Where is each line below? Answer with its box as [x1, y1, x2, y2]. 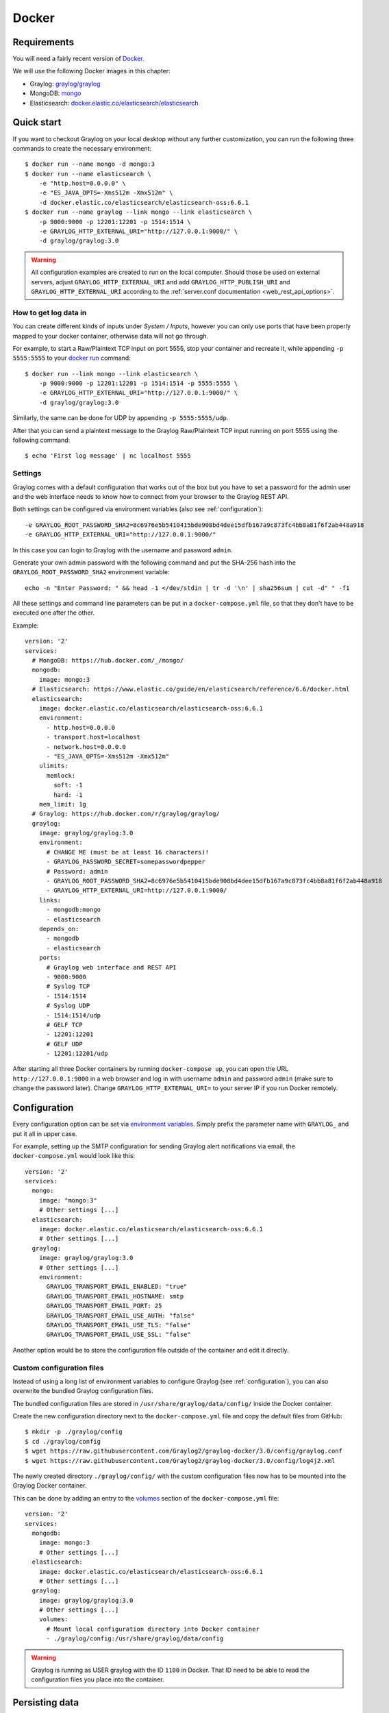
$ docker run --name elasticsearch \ [25, 170, 152, 177]
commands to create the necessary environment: [12, 144, 152, 152]
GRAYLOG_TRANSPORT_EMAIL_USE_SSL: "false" [46, 1331, 191, 1339]
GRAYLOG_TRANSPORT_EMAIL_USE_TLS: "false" [46, 1321, 191, 1329]
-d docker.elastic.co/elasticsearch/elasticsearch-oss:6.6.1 [38, 199, 249, 206]
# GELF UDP [46, 1040, 83, 1048]
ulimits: [38, 762, 68, 770]
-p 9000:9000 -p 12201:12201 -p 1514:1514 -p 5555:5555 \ [38, 380, 238, 387]
